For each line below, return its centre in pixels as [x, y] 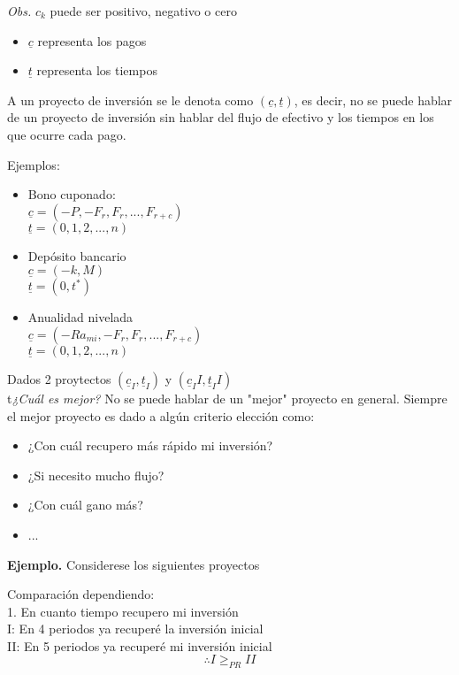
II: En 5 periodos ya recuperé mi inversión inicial [140, 645]
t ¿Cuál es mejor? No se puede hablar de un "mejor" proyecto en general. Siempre [227, 398]
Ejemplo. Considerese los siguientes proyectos [134, 564]
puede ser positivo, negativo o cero [143, 11]
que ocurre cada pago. [67, 134]
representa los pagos [92, 40]
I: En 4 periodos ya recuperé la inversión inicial [135, 629]
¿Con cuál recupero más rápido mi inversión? [150, 445]
